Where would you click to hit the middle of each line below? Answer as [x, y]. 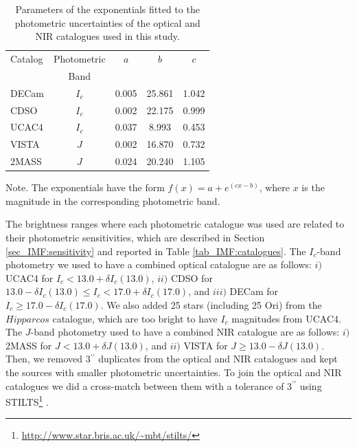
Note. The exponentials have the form [85, 187]
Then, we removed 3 [48, 359]
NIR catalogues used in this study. [107, 36]
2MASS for [29, 345]
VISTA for [206, 345]
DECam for [254, 291]
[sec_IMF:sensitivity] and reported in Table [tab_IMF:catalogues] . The [156, 251]
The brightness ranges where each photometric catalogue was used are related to [175, 224]
